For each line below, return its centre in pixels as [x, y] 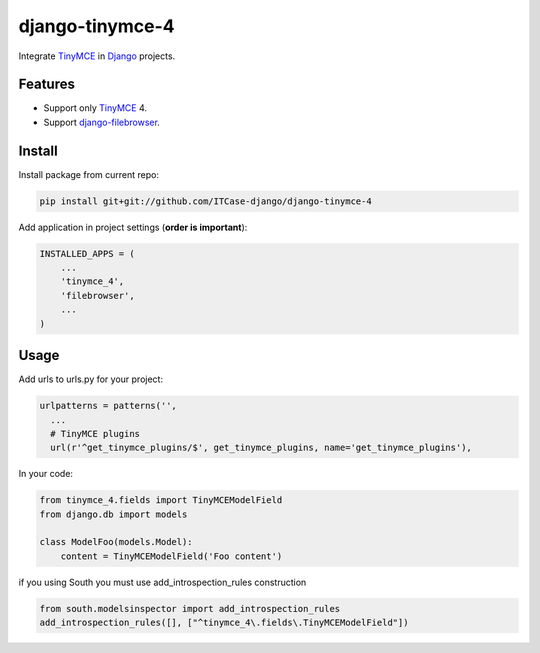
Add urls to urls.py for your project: [91, 379]
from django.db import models [113, 514]
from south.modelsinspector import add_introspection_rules [190, 608]
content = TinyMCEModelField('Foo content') [171, 556]
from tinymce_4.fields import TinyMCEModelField [161, 500]
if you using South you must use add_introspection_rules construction [162, 582]
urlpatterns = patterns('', [108, 406]
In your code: [46, 474]
